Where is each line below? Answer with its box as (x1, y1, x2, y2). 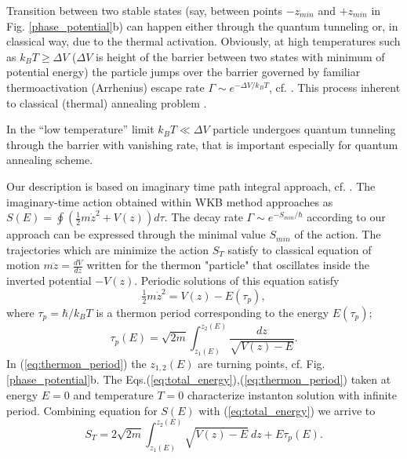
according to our (307, 209, 386, 225)
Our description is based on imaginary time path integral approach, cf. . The (6, 177, 376, 194)
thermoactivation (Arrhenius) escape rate (6, 78, 205, 95)
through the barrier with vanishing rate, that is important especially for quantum (6, 136, 398, 152)
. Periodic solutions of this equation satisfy (134, 272, 340, 289)
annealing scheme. (6, 151, 93, 168)
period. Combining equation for (6, 402, 158, 418)
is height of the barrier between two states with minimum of (96, 48, 385, 64)
